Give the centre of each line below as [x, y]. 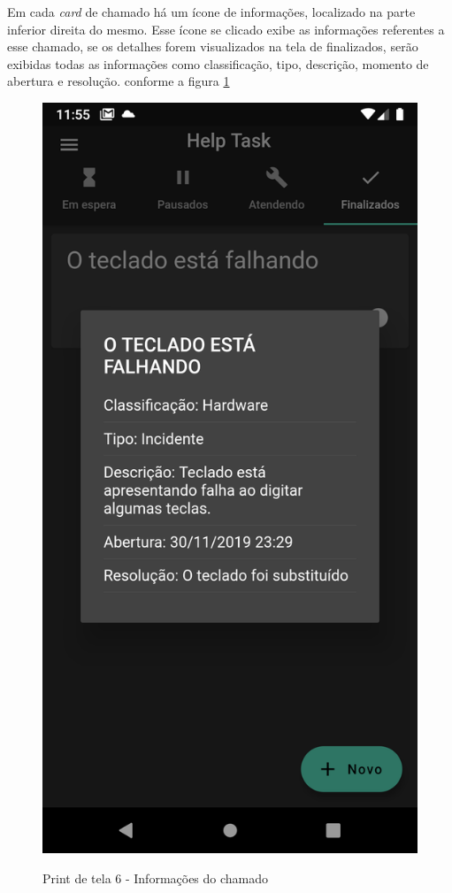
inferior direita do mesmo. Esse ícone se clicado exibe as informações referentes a [226, 29]
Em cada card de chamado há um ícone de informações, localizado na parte [211, 12]
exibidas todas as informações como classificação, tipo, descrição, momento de [218, 63]
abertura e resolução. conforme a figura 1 [119, 81]
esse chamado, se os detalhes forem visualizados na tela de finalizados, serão [213, 46]
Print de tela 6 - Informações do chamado [156, 878]
